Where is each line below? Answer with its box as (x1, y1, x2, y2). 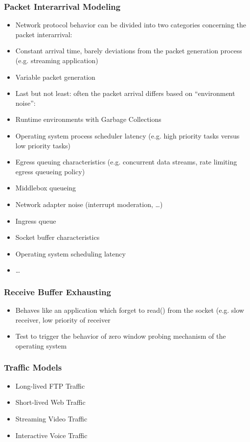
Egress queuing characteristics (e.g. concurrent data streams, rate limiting (15, 157, 237, 167)
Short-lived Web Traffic (15, 397, 86, 407)
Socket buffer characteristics (15, 232, 100, 242)
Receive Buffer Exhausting (4, 285, 111, 298)
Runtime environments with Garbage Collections (15, 114, 161, 124)
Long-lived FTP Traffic (15, 380, 85, 391)
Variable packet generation (15, 71, 95, 82)
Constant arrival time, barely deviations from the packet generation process (15, 46, 242, 56)
